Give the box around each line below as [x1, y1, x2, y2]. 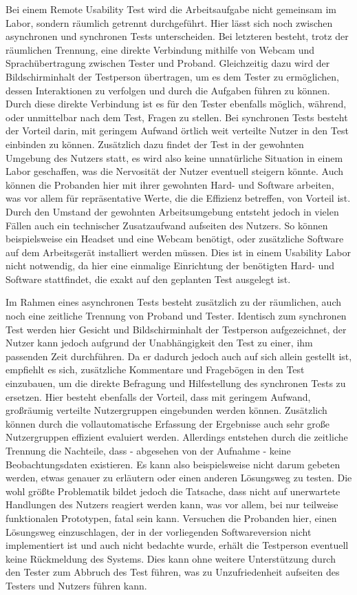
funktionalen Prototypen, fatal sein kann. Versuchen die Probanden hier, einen [6, 510, 337, 525]
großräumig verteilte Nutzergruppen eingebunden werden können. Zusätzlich [6, 403, 327, 417]
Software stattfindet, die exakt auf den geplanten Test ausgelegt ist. [6, 271, 291, 286]
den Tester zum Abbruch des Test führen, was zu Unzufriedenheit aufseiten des [6, 565, 340, 579]
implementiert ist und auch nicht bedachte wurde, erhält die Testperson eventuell [6, 538, 349, 552]
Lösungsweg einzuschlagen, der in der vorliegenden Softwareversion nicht [6, 524, 312, 539]
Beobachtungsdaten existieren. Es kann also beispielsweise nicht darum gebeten [6, 457, 340, 471]
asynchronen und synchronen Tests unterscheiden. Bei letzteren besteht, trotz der [6, 29, 349, 43]
